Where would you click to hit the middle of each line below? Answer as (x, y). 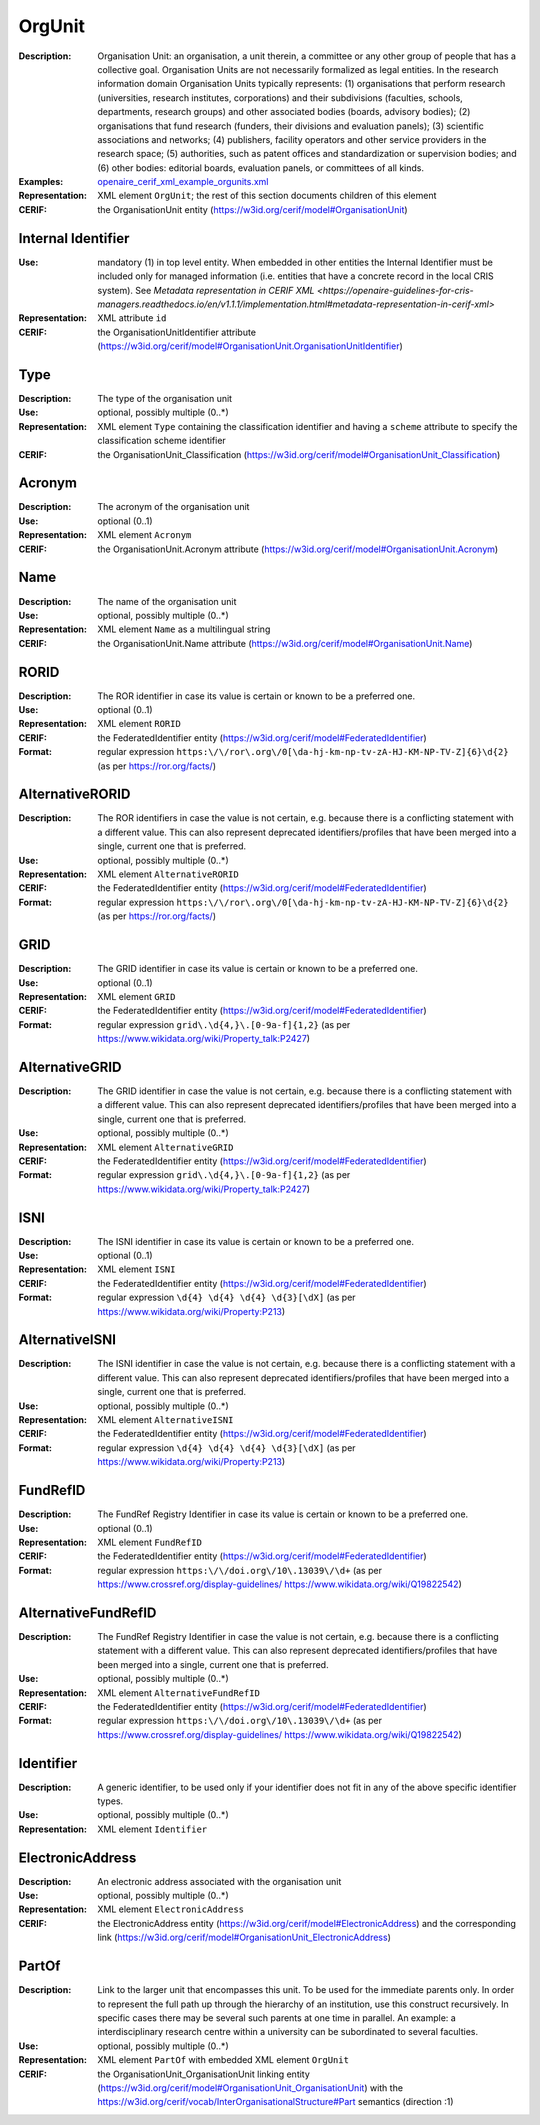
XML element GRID (136, 996)
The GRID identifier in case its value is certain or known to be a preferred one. (258, 969)
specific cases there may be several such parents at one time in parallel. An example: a (277, 2017)
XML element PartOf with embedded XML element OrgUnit (223, 2060)
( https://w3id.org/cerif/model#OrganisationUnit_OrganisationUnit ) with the (250, 2087)
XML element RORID (139, 724)
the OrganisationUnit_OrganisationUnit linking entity (203, 2074)
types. (110, 1801)
